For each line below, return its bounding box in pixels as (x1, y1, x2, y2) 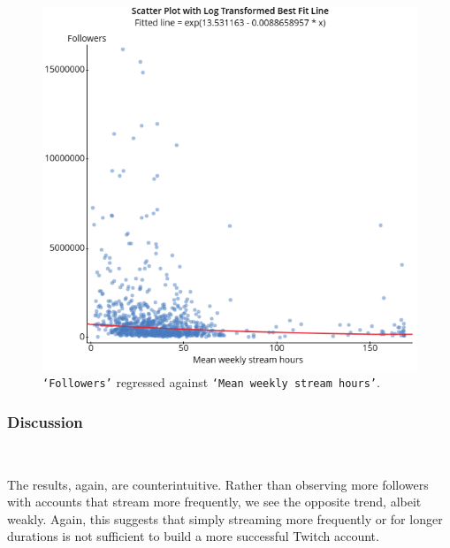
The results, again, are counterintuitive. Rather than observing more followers (7, 475, 429, 493)
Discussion (7, 410, 83, 432)
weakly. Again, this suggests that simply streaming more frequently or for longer (7, 509, 443, 528)
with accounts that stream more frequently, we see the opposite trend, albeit (7, 492, 422, 511)
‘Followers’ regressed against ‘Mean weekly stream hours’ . (42, 373, 380, 392)
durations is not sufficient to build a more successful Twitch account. (7, 527, 379, 545)
